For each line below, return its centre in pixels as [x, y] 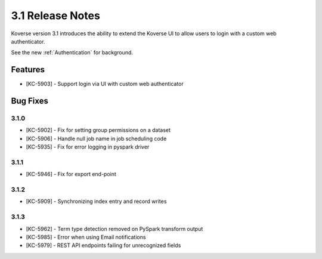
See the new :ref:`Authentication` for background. [72, 53]
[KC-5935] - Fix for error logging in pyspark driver [88, 147]
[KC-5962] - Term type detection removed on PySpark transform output [114, 229]
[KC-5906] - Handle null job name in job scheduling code [96, 138]
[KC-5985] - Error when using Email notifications [86, 237]
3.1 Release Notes [56, 16]
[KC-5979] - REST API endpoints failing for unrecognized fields [103, 245]
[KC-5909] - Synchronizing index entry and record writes [96, 201]
